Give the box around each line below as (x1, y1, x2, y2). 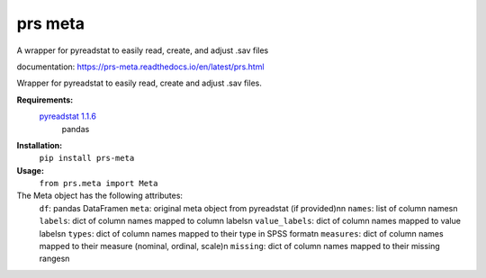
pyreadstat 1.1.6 (39, 111, 96, 121)
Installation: (16, 139, 63, 150)
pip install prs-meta (39, 153, 135, 164)
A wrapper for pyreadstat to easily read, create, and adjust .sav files (16, 45, 269, 56)
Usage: (16, 165, 45, 175)
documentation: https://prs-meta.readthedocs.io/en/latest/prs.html (16, 61, 265, 72)
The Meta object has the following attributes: (16, 190, 184, 202)
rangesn (39, 253, 70, 265)
